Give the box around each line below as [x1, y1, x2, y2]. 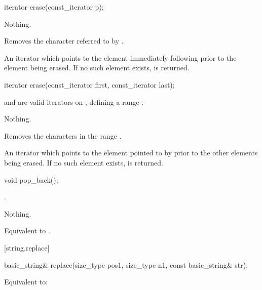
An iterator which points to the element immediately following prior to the [4, 52, 237, 63]
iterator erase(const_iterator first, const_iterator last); [4, 79, 175, 90]
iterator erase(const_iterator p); [4, 2, 104, 12]
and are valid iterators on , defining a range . [4, 96, 144, 107]
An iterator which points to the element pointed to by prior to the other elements [4, 147, 258, 158]
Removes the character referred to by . [4, 35, 124, 46]
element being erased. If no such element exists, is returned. [4, 62, 190, 73]
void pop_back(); [4, 174, 58, 185]
